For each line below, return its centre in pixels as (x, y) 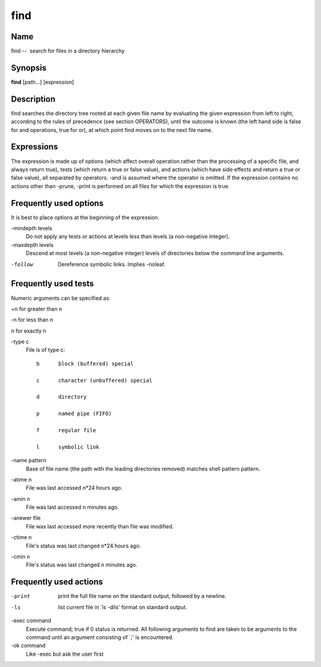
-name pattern (29, 461)
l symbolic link (68, 447)
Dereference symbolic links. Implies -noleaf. (112, 264)
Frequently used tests (53, 284)
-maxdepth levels (32, 245)
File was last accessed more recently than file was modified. (100, 526)
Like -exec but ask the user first (65, 654)
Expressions (34, 147)
